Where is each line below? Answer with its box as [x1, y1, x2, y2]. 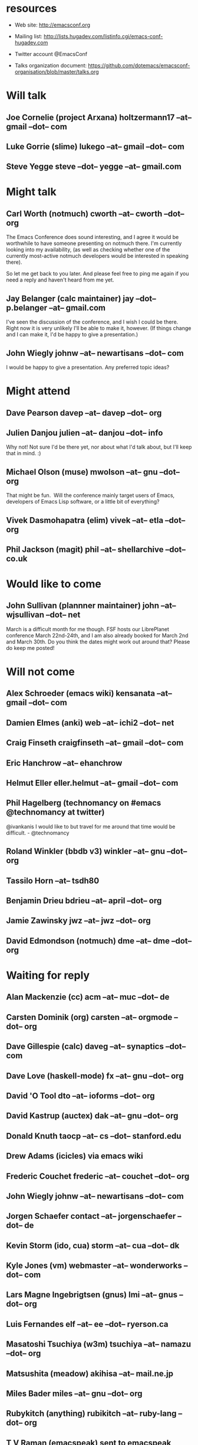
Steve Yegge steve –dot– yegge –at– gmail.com [6, 162, 181, 172]
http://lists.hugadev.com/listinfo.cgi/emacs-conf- [44, 32, 163, 40]
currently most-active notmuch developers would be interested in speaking [6, 253, 189, 260]
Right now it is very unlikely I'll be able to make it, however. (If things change [6, 325, 192, 332]
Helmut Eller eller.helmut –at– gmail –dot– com [6, 778, 179, 788]
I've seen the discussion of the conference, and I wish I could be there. [6, 318, 179, 326]
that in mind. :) [6, 450, 41, 457]
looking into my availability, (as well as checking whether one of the [6, 246, 170, 253]
